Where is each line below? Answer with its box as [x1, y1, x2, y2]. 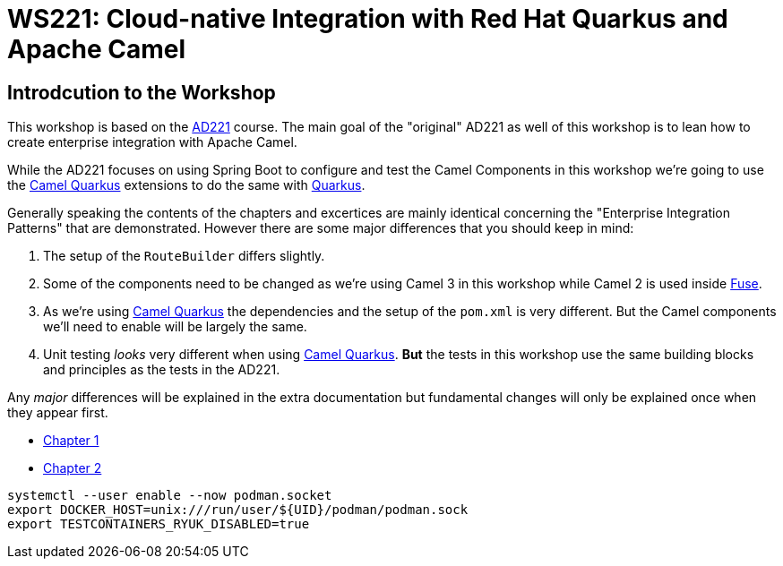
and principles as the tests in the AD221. [43, 362, 280, 378]
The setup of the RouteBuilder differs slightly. [43, 248, 325, 264]
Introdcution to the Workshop [7, 81, 276, 104]
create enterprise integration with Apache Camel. [7, 134, 297, 150]
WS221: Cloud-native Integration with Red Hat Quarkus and [7, 4, 728, 34]
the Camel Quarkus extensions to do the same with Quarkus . [7, 177, 366, 193]
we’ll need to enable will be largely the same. [43, 319, 307, 335]
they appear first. [7, 405, 108, 421]
